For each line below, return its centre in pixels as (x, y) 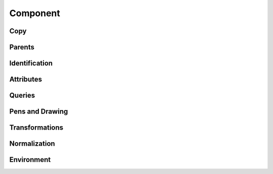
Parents (22, 47)
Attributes (26, 79)
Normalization (32, 144)
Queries (22, 96)
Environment (30, 160)
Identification (31, 63)
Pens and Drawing (39, 112)
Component (35, 13)
